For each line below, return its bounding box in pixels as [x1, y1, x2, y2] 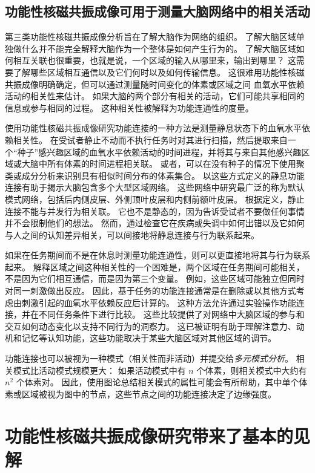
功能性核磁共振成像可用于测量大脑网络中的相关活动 [5, 2, 310, 21]
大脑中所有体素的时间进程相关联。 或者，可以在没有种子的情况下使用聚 [21, 157, 305, 170]
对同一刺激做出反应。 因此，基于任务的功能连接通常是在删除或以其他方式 [5, 284, 296, 297]
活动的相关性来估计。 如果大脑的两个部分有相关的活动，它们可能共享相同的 [5, 90, 305, 102]
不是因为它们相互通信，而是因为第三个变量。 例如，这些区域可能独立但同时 [5, 272, 305, 285]
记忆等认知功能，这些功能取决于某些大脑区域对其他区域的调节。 [21, 331, 276, 344]
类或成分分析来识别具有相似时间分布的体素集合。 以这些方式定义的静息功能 [5, 169, 305, 181]
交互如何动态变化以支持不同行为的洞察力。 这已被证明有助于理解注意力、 [5, 319, 296, 332]
